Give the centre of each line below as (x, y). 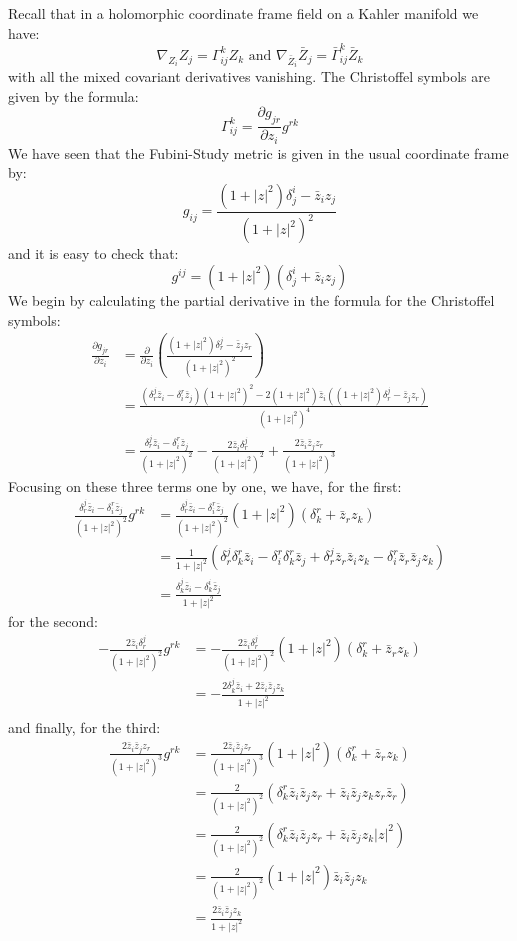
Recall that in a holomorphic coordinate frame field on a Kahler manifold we (243, 13)
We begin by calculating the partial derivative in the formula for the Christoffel (251, 299)
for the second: (53, 621)
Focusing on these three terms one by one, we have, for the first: (205, 485)
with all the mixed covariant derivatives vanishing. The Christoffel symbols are (249, 76)
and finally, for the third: (84, 727)
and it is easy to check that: (93, 253)
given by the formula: (73, 95)
